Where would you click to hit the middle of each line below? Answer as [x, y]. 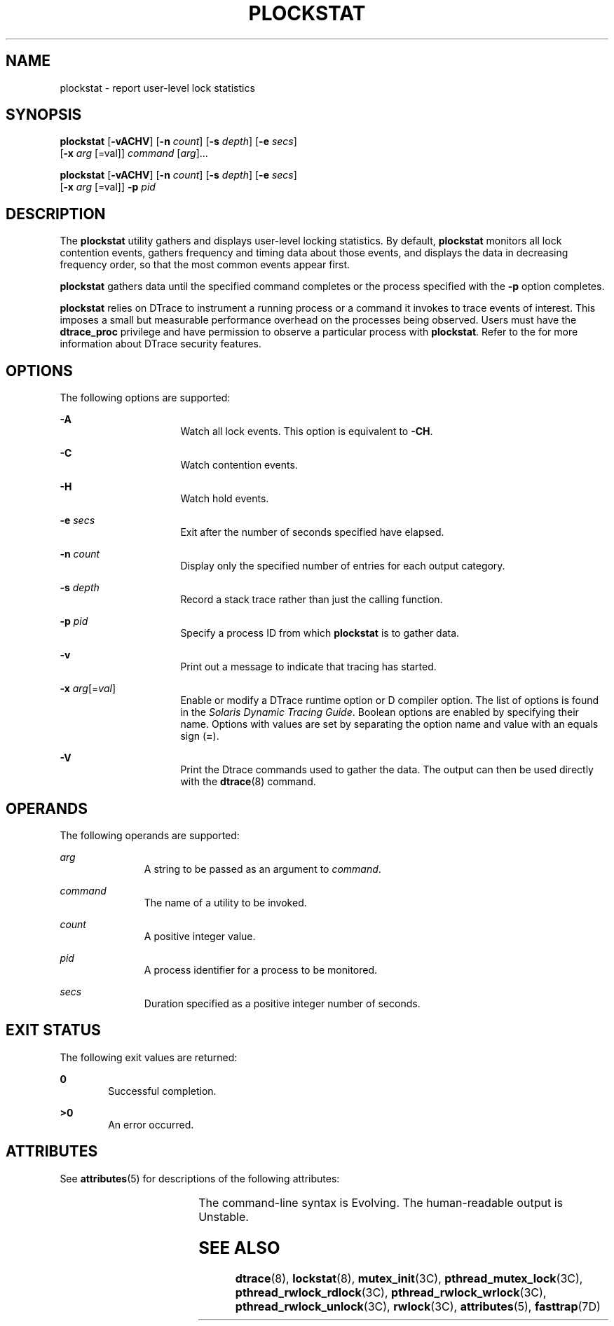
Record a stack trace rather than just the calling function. [312, 600]
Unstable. [224, 1216]
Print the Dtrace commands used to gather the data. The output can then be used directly [387, 770]
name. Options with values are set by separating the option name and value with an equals [389, 724]
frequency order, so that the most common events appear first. [205, 265]
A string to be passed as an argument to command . [262, 869]
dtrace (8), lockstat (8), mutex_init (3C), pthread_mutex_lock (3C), [409, 1279]
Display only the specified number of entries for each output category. [343, 566]
